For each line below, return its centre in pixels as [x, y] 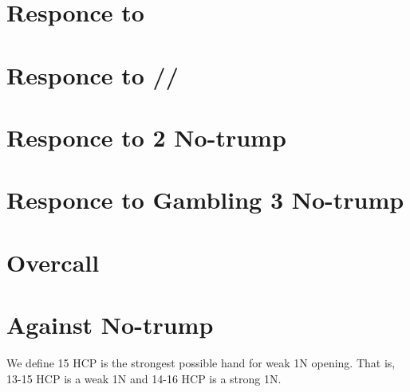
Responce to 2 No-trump [146, 137]
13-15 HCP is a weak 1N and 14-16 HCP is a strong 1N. [144, 378]
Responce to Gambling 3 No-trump [205, 200]
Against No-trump [110, 325]
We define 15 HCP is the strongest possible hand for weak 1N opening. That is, [201, 363]
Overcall [53, 262]
